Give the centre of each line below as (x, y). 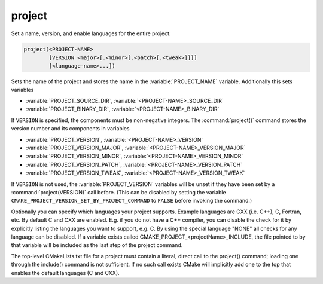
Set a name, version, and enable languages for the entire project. (91, 33)
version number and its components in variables (70, 129)
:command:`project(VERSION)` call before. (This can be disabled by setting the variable (119, 192)
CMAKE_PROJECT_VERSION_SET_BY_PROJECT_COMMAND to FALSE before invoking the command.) (132, 201)
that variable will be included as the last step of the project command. (97, 245)
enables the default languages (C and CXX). (65, 273)
